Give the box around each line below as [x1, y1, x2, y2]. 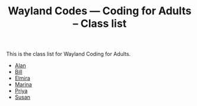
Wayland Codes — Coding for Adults [8, 4, 192, 18]
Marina [14, 81, 33, 88]
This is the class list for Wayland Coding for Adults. [6, 51, 131, 58]
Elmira [14, 74, 31, 82]
